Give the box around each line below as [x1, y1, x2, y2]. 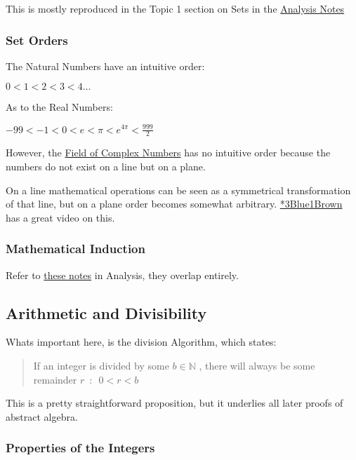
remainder [33, 372, 77, 386]
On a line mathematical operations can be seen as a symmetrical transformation [6, 182, 351, 197]
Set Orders [6, 31, 68, 48]
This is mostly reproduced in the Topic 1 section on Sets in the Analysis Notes [6, 1, 345, 15]
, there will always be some [199, 358, 315, 372]
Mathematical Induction [6, 240, 145, 257]
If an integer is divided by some [33, 358, 169, 372]
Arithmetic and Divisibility [6, 302, 207, 323]
